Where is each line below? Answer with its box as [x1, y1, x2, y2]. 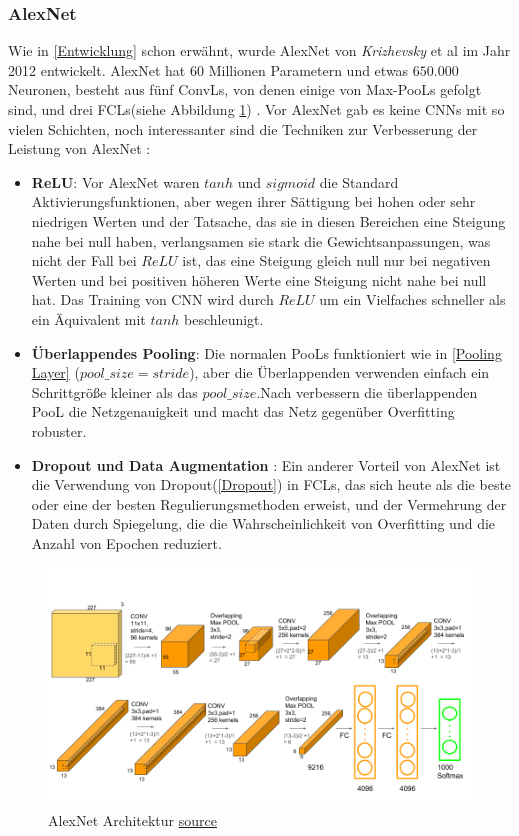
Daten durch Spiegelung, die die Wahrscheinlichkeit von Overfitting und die [31, 513, 496, 534]
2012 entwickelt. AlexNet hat [8, 59, 186, 80]
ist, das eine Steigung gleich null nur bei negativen [182, 250, 491, 271]
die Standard [319, 171, 399, 192]
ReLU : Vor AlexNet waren [31, 171, 200, 192]
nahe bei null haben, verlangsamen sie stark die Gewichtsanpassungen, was [31, 230, 491, 251]
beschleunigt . [184, 308, 264, 329]
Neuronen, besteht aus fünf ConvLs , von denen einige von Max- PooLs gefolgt [8, 79, 482, 100]
